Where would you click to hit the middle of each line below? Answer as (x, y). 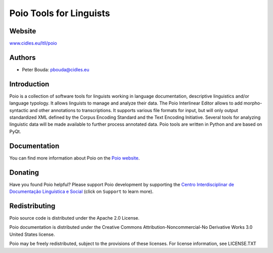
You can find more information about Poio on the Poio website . (75, 158)
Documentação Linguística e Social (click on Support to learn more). (81, 191)
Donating (24, 172)
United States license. (32, 234)
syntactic (19, 110)
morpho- (253, 103)
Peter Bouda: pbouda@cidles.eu (56, 69)
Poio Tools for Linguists (60, 13)
